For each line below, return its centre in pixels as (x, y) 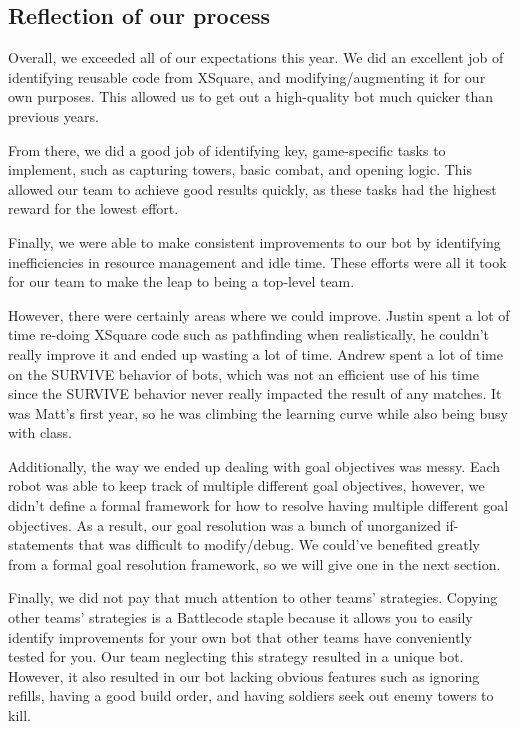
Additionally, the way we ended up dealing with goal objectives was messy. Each (254, 465)
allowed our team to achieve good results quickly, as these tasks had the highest (252, 188)
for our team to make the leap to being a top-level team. (181, 281)
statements (41, 544)
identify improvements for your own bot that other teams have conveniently (240, 636)
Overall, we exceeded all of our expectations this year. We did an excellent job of (256, 57)
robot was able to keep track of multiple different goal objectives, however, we (246, 485)
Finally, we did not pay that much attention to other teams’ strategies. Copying (253, 597)
